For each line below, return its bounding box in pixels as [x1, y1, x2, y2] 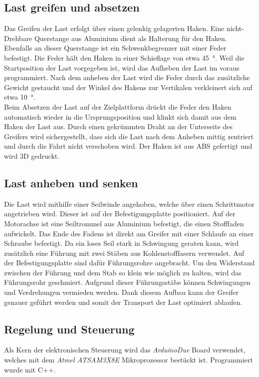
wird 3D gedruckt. [4, 150, 60, 161]
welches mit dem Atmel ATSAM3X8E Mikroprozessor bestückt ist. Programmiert [4, 354, 253, 365]
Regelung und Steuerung [4, 321, 135, 336]
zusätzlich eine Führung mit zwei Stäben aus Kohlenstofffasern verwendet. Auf [4, 247, 245, 258]
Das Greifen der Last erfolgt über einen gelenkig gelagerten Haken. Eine [4, 23, 225, 34]
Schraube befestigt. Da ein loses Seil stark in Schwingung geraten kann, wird [4, 238, 239, 248]
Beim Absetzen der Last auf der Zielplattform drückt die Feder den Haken [4, 101, 232, 112]
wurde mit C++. [4, 364, 56, 374]
